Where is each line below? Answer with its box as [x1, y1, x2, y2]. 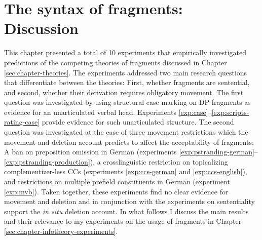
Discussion [4, 18, 79, 38]
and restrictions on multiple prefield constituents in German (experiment [4, 176, 230, 187]
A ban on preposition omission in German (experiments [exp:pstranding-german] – [4, 146, 258, 157]
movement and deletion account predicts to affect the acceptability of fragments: [4, 136, 254, 147]
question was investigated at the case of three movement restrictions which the [4, 127, 248, 137]
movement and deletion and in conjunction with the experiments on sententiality [4, 196, 255, 207]
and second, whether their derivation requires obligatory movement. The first [4, 87, 244, 97]
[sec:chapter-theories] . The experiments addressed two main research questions [4, 67, 247, 77]
